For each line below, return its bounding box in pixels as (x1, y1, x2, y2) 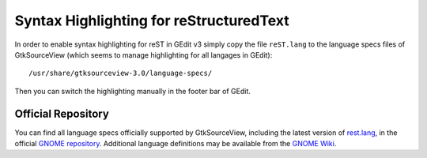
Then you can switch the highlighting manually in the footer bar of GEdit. (14, 86, 251, 96)
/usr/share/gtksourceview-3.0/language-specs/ (28, 69, 213, 78)
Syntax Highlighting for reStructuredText (14, 12, 289, 29)
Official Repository (14, 107, 110, 120)
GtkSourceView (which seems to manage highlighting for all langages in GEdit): (14, 50, 273, 59)
